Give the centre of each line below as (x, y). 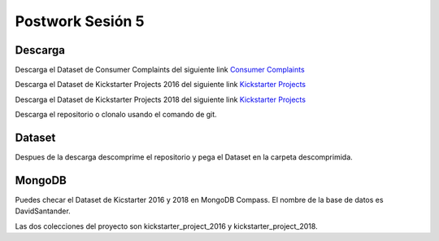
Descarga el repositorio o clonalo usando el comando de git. (116, 115)
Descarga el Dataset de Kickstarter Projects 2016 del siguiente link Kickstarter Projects (161, 85)
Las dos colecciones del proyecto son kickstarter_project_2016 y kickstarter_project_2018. (166, 226)
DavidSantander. (43, 211)
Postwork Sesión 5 (80, 21)
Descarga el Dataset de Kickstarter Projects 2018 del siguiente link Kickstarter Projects (161, 99)
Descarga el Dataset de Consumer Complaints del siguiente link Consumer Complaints (160, 70)
